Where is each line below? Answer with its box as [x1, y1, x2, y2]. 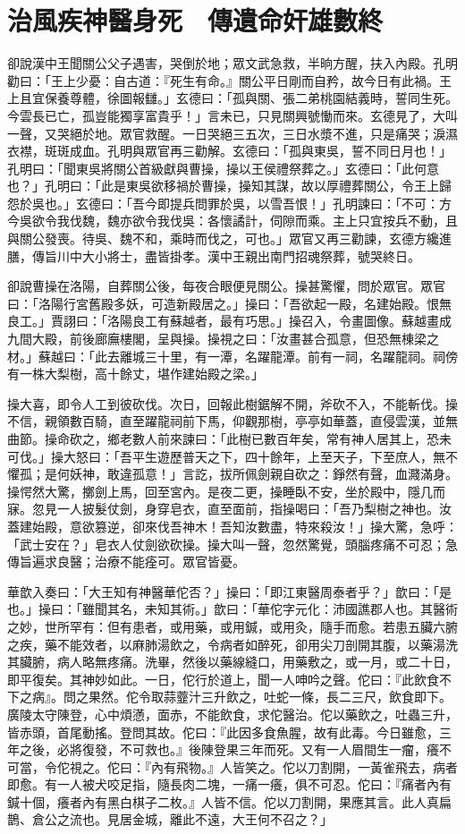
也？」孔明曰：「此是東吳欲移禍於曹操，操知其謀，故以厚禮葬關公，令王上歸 [7, 176, 452, 195]
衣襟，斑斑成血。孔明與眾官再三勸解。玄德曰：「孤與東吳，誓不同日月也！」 [7, 141, 452, 160]
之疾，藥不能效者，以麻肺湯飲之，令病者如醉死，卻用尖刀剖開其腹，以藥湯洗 [7, 634, 458, 653]
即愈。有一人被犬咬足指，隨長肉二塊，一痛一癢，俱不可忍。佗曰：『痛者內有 [7, 775, 452, 794]
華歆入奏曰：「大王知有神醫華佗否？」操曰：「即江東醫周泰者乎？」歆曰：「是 [7, 582, 452, 600]
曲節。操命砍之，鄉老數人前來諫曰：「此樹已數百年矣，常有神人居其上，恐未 [7, 430, 452, 447]
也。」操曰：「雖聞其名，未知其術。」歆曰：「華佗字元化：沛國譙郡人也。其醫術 [7, 600, 458, 618]
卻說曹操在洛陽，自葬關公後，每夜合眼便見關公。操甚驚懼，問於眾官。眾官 [7, 277, 445, 295]
